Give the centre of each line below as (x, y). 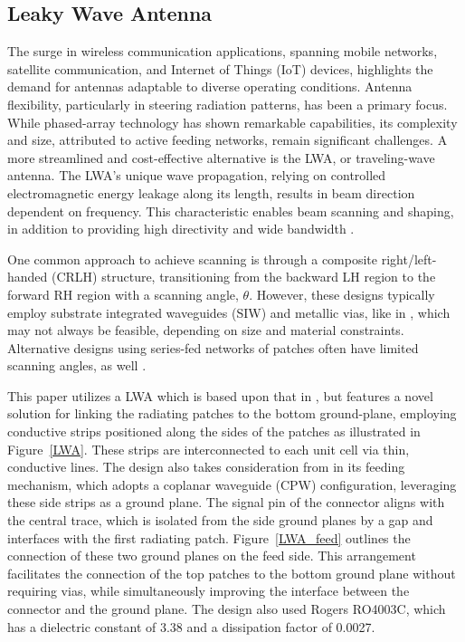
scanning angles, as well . (77, 365)
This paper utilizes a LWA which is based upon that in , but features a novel (220, 395)
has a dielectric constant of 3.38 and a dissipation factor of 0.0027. (191, 626)
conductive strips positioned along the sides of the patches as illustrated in (214, 431)
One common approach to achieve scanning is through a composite (193, 259)
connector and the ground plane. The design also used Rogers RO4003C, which (227, 609)
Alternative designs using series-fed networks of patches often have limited (213, 347)
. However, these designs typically (342, 294)
